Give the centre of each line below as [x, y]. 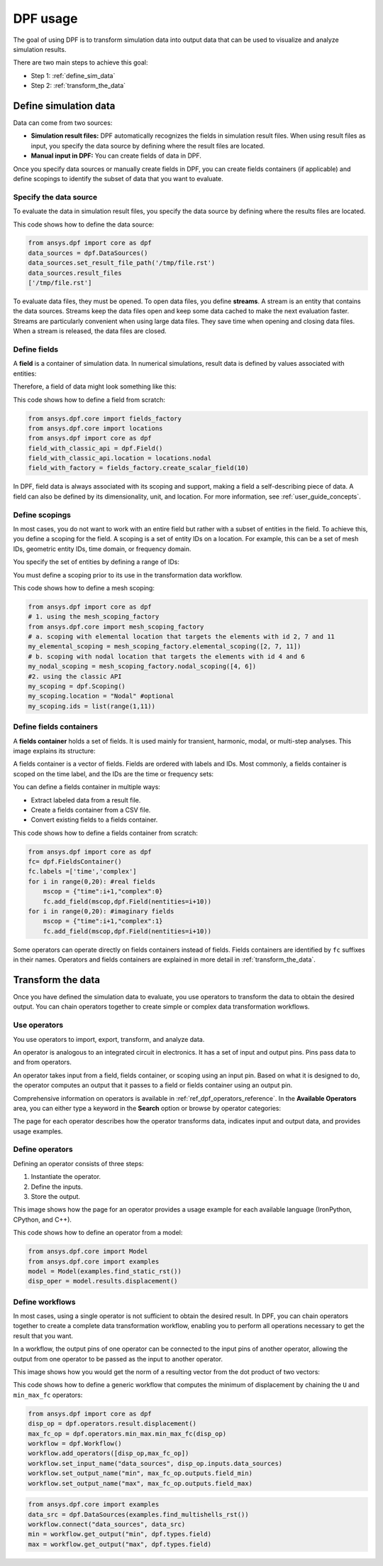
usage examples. [38, 1131]
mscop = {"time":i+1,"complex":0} [103, 892]
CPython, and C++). [43, 1219]
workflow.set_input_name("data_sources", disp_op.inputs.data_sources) [155, 1463]
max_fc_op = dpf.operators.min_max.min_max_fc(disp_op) [127, 1434]
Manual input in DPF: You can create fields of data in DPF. [116, 156]
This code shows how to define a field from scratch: [89, 399]
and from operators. [43, 1062]
